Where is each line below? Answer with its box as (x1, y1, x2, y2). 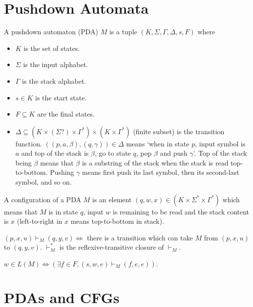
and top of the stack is (21, 148, 89, 158)
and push (160, 148, 188, 158)
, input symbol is (195, 138, 246, 148)
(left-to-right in (17, 216, 63, 226)
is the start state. (35, 92, 87, 102)
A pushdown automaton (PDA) (4, 26, 98, 37)
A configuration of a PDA (4, 194, 81, 204)
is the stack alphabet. (22, 75, 86, 86)
